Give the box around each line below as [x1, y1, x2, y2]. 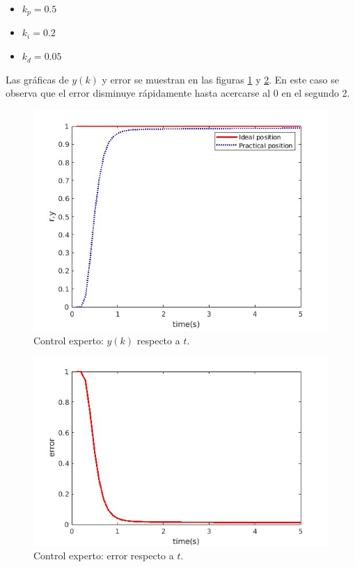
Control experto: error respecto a [33, 548, 174, 563]
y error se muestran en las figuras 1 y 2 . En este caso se [102, 72, 339, 86]
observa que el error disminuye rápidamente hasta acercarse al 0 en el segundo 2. [6, 86, 350, 100]
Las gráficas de [6, 72, 69, 86]
